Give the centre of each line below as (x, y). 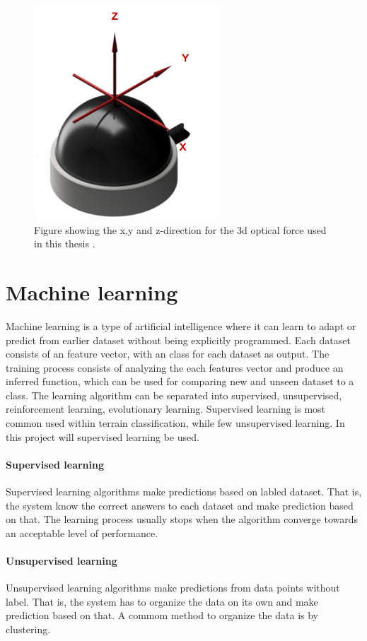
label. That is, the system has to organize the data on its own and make (162, 601)
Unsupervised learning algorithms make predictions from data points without (173, 588)
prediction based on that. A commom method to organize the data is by (162, 615)
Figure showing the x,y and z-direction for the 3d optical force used (180, 229)
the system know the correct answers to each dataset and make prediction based (180, 505)
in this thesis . (65, 243)
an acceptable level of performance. (82, 533)
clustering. (28, 629)
